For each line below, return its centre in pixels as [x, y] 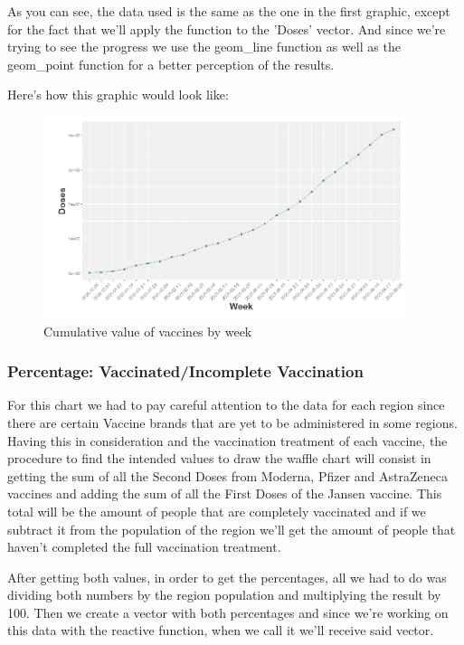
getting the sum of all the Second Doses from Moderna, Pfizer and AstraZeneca [227, 475]
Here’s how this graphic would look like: [118, 95]
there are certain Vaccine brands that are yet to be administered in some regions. [232, 422]
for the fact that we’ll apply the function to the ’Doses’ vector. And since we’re [227, 28]
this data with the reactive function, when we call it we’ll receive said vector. [221, 630]
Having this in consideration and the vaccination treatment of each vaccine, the [227, 440]
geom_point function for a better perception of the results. [171, 64]
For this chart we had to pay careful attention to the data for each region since [226, 405]
